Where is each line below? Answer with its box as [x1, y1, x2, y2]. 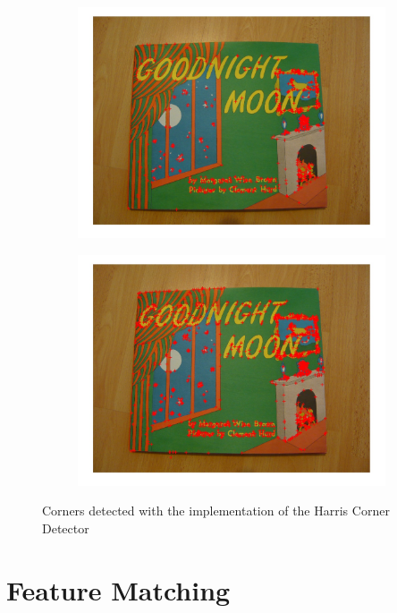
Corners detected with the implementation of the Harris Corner [42, 501, 390, 520]
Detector [42, 518, 89, 537]
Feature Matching [6, 571, 231, 608]
